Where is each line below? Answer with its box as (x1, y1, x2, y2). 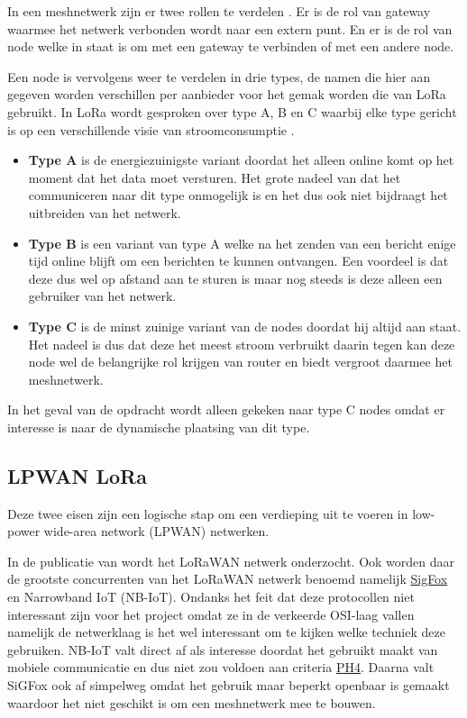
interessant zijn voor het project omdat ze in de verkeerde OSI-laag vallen (7, 604, 415, 623)
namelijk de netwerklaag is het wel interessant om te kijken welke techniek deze (7, 623, 445, 641)
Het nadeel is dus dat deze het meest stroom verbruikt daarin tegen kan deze (28, 334, 455, 353)
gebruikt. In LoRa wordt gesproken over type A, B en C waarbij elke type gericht (7, 102, 457, 121)
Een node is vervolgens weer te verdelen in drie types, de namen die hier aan (7, 67, 431, 86)
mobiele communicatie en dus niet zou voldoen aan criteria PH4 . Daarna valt (7, 658, 435, 677)
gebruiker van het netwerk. (28, 286, 177, 305)
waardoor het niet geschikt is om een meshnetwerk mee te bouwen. (7, 693, 376, 712)
